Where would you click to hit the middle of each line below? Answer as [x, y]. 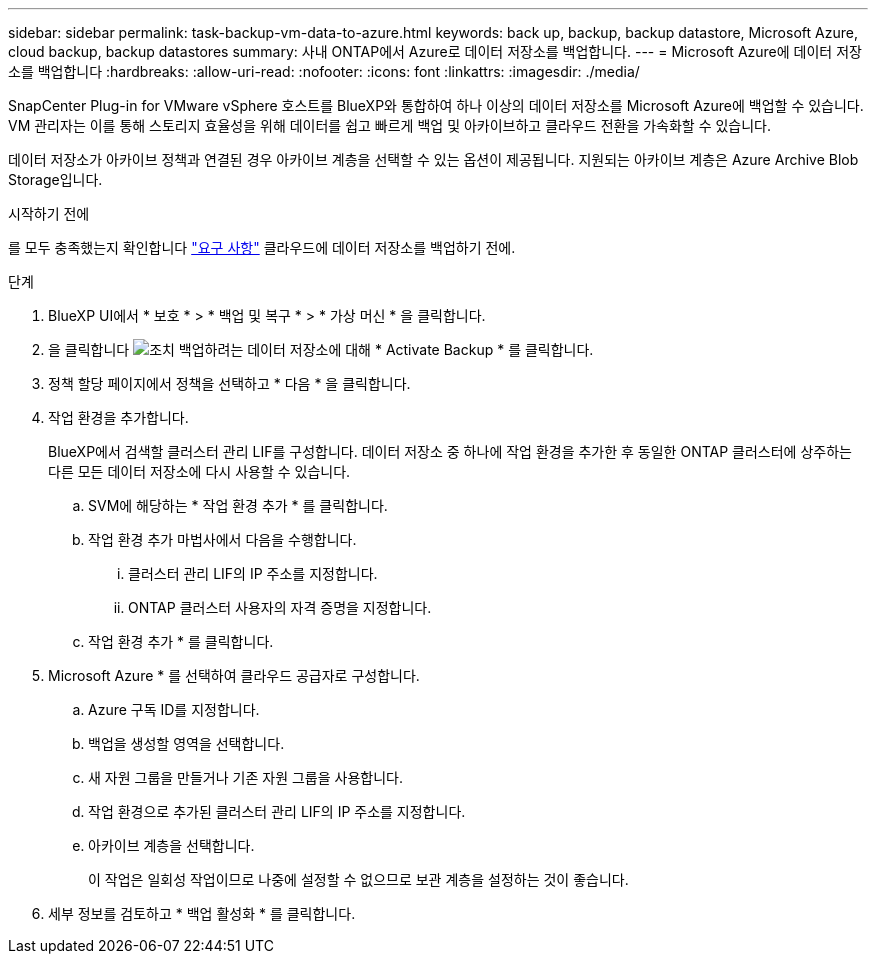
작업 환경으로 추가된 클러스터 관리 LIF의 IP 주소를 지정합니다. [277, 811]
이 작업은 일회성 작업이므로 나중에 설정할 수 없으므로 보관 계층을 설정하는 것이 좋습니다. [358, 879]
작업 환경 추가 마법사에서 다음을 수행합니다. [222, 539]
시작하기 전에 [49, 213]
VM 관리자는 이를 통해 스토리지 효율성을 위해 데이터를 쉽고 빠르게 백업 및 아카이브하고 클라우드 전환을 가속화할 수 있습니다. [390, 125]
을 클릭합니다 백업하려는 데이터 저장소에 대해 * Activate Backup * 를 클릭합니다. [321, 349]
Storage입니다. [55, 179]
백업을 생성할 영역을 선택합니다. [186, 743]
